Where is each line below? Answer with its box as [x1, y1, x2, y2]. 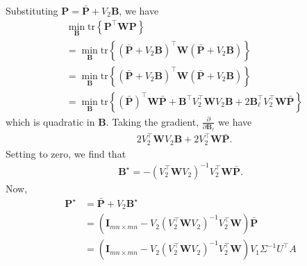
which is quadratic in [6, 114, 95, 128]
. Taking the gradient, [106, 114, 199, 128]
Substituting [6, 3, 58, 17]
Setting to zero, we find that [6, 146, 126, 160]
